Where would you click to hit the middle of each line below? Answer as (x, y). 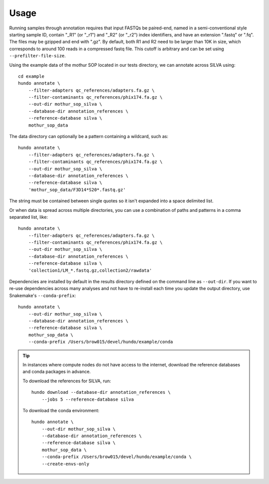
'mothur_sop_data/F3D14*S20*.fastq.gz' (77, 190)
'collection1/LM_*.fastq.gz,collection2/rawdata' (90, 270)
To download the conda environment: (61, 410)
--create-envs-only (66, 464)
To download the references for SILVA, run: (67, 381)
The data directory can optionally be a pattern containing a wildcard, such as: (89, 137)
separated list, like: (29, 217)
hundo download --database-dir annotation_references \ (101, 392)
